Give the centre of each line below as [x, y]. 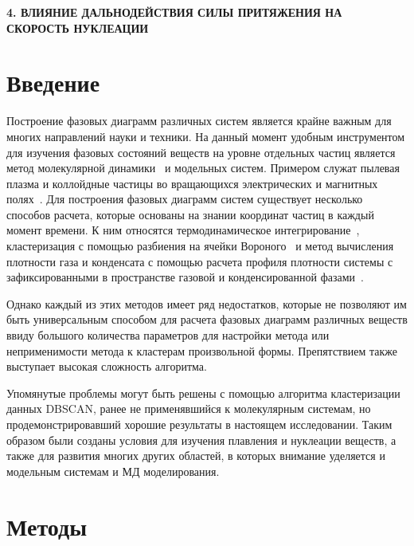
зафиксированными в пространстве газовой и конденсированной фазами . [185, 277]
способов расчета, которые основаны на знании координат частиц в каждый [190, 214]
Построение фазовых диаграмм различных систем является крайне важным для [199, 121]
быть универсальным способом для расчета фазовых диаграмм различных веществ [207, 319]
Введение [53, 82]
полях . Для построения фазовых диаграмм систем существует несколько [185, 199]
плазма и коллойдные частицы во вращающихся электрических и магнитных [192, 183]
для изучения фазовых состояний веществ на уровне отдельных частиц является [201, 152]
